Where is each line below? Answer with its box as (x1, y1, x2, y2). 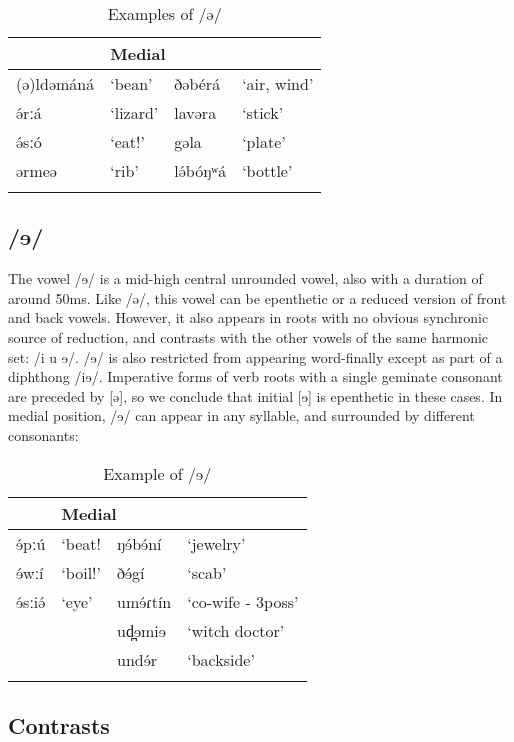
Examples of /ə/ (107, 2, 222, 25)
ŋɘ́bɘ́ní (117, 531, 162, 555)
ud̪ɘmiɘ (117, 618, 166, 642)
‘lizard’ (110, 101, 159, 124)
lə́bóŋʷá (174, 159, 227, 182)
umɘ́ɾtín (117, 589, 172, 613)
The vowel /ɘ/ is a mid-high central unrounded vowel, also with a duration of (8, 268, 483, 289)
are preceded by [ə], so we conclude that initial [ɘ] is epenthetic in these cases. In (8, 385, 503, 406)
